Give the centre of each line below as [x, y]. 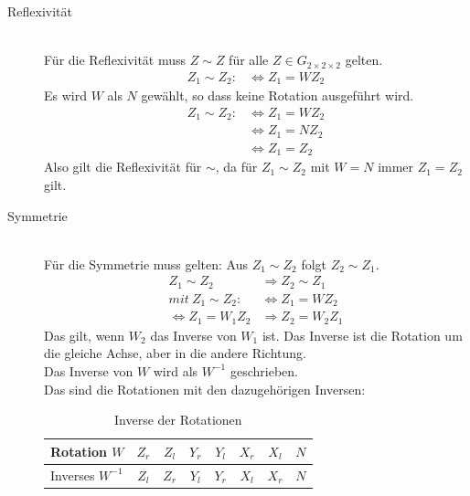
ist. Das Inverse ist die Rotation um [362, 335]
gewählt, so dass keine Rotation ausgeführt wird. [278, 95]
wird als [176, 370]
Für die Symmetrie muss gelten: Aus [146, 264]
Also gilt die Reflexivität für [123, 167]
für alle [249, 60]
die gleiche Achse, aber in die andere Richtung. [175, 353]
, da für [236, 167]
